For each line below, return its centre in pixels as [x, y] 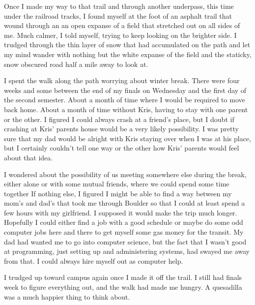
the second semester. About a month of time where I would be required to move [125, 100]
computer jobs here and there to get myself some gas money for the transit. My [124, 232]
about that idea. [28, 157]
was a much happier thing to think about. [67, 296]
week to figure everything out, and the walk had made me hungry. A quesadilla [123, 287]
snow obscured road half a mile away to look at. [76, 64]
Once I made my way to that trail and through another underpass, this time [119, 6]
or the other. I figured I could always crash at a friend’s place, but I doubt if [119, 119]
